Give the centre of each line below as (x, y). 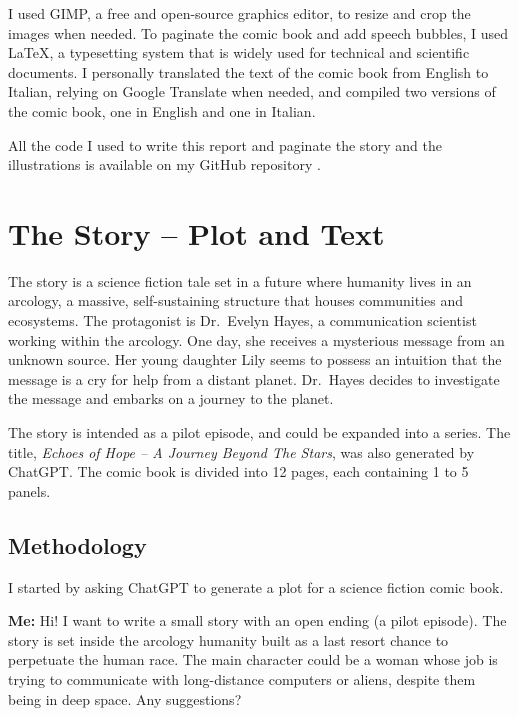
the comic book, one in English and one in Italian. (162, 110)
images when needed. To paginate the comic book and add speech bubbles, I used (258, 32)
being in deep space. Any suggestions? (125, 698)
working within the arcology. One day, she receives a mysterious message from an (256, 339)
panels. (29, 490)
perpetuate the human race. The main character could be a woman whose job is (253, 659)
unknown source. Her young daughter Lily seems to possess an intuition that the (255, 359)
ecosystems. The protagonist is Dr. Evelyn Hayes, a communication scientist (242, 320)
